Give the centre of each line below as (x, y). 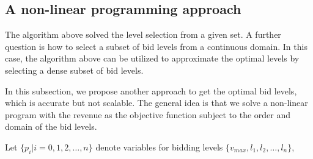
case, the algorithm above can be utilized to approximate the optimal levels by (152, 58)
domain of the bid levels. (51, 126)
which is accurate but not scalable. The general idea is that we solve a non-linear (156, 103)
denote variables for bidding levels (159, 147)
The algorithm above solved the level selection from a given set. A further (143, 34)
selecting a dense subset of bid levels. (74, 70)
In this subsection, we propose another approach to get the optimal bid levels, (151, 90)
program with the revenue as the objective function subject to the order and (148, 114)
